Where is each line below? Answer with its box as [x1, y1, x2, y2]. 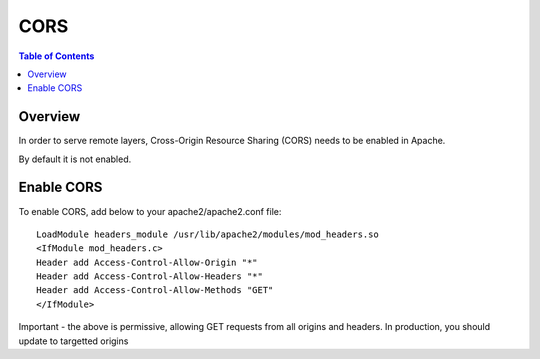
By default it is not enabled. [18, 153, 132, 165]
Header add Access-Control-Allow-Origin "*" [36, 256, 259, 268]
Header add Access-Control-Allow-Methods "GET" [36, 285, 274, 296]
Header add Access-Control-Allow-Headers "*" [36, 271, 264, 282]
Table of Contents [18, 50, 95, 62]
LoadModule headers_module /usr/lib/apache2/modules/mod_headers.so [36, 228, 379, 240]
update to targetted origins [18, 335, 129, 347]
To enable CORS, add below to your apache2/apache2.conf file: [18, 205, 282, 217]
